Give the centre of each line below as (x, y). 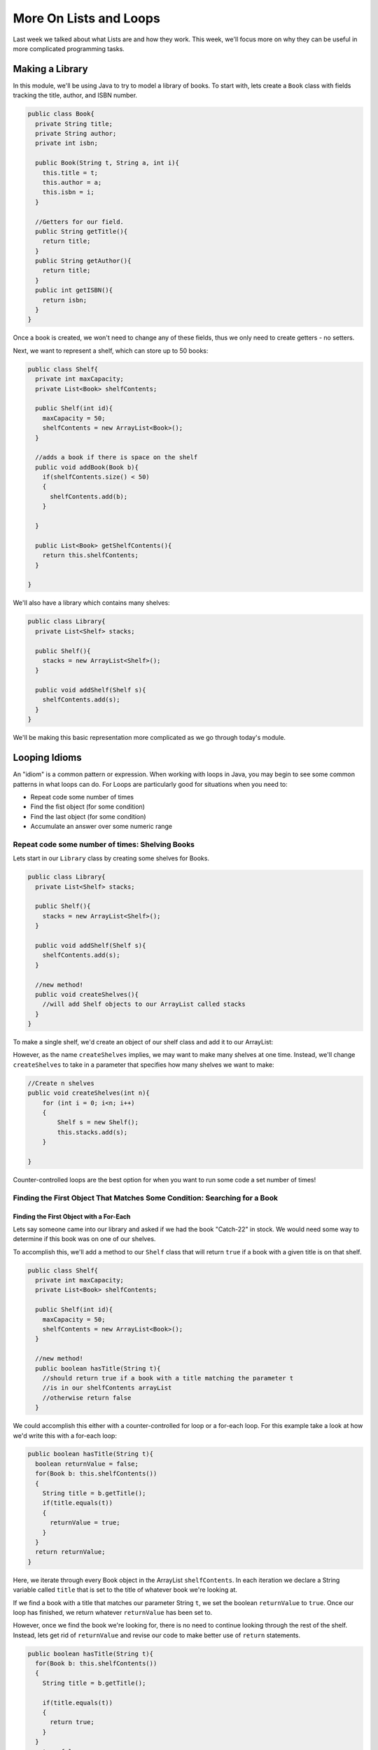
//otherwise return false (87, 1398)
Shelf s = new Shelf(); (98, 1122)
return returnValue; (70, 1552)
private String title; (74, 124)
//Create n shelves (61, 1083)
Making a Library (50, 69)
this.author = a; (72, 182)
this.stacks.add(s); (92, 1132)
